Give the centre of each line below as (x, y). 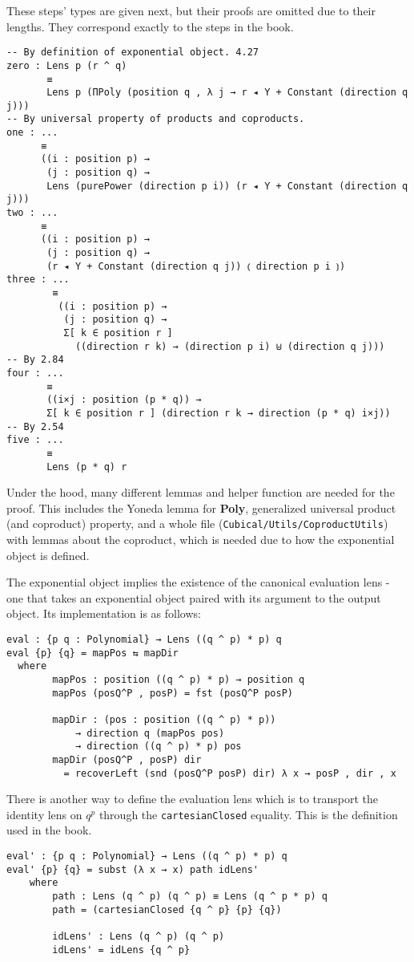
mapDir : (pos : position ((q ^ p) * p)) (164, 719)
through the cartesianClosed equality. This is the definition (248, 814)
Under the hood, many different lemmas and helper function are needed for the (201, 492)
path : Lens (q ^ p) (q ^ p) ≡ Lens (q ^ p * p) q (190, 897)
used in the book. (49, 830)
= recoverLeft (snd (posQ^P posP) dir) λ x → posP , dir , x (230, 773)
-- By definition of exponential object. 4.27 (133, 53)
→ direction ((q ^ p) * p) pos (158, 747)
